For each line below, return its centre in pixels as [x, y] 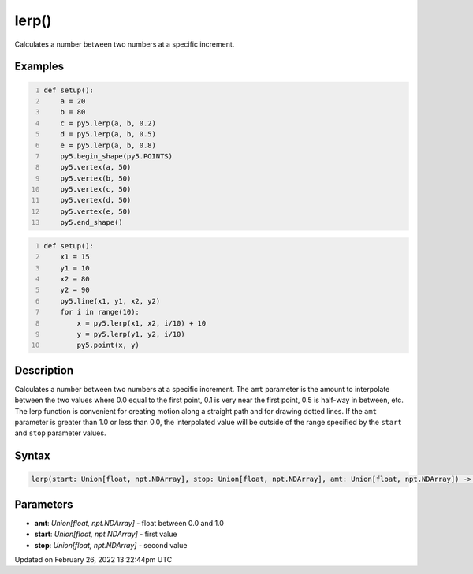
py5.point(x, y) [108, 345]
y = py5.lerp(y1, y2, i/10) [131, 334]
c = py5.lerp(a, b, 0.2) [108, 123]
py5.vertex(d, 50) [96, 200]
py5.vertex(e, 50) [96, 211]
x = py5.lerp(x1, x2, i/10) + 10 [142, 323]
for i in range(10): [100, 312]
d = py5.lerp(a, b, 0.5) [108, 134]
